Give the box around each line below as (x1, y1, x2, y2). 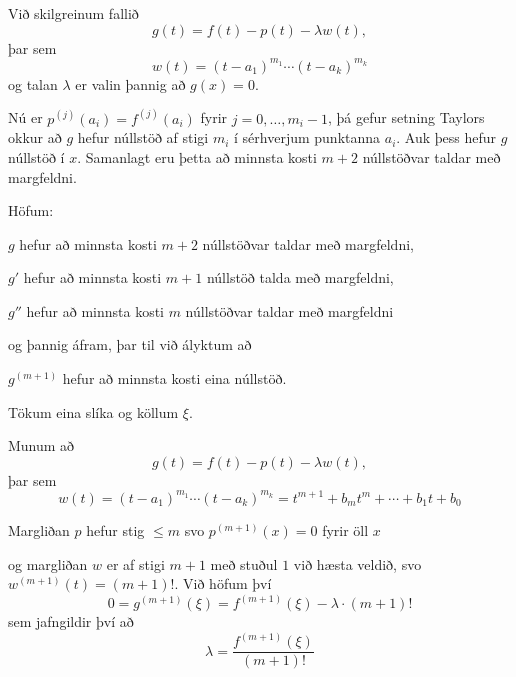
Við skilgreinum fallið (8, 3, 139, 23)
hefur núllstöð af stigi (77, 127, 209, 148)
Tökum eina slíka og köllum (8, 401, 179, 422)
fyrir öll (322, 519, 369, 540)
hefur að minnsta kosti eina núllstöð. (62, 368, 287, 389)
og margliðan (8, 553, 88, 574)
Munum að (8, 435, 75, 456)
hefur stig (86, 519, 145, 540)
